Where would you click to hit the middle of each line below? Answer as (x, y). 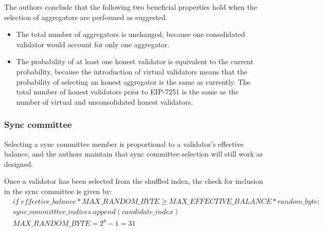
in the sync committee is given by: (58, 191)
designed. (19, 163)
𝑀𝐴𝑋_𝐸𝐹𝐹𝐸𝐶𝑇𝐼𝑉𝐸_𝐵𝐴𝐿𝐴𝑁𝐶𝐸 (220, 201)
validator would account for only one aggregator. (93, 44)
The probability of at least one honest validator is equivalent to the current (135, 61)
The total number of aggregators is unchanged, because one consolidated (131, 34)
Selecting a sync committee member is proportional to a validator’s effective (124, 143)
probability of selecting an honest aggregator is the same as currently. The (133, 81)
